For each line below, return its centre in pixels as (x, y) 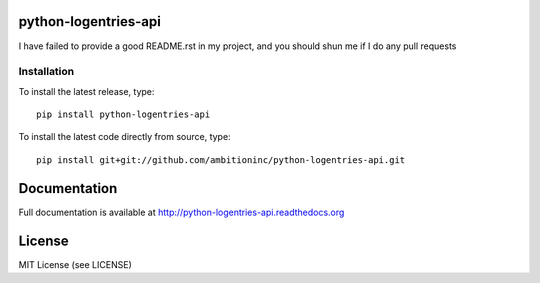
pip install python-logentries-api (123, 114)
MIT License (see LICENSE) (75, 264)
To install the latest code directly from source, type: (124, 137)
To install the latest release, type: (86, 91)
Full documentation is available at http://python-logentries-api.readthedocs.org (181, 212)
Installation (46, 72)
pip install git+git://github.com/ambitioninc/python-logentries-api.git (221, 159)
